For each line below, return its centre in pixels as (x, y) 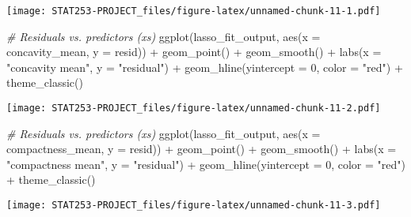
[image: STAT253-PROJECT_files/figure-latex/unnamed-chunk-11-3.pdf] (194, 206)
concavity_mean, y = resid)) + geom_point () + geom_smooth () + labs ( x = (194, 52)
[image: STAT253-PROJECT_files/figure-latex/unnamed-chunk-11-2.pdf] (194, 108)
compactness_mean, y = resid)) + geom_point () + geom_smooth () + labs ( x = (202, 149)
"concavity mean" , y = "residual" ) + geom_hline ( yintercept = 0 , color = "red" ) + (205, 67)
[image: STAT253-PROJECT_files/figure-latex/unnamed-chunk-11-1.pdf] (194, 11)
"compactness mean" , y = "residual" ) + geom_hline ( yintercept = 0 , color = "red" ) (206, 164)
